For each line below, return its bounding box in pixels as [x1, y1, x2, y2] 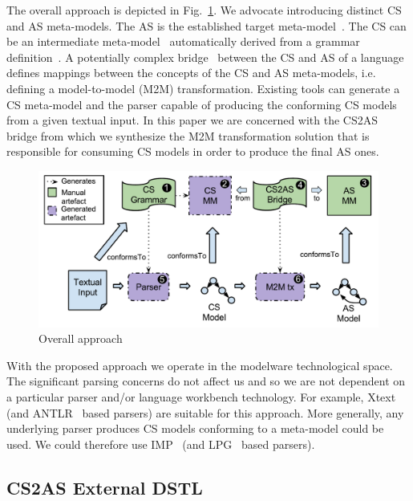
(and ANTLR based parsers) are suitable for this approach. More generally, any [6, 404, 404, 421]
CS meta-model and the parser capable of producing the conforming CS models [6, 96, 397, 112]
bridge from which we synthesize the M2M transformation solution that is [6, 127, 370, 144]
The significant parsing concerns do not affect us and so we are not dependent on [6, 373, 406, 389]
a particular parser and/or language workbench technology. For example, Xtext [6, 388, 396, 405]
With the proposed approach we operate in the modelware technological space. [6, 356, 393, 373]
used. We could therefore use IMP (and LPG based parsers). [6, 435, 315, 452]
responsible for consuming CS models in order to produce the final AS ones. [6, 143, 379, 160]
